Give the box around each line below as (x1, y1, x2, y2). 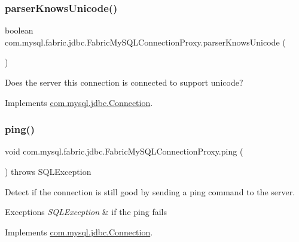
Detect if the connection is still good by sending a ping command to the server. (5, 185, 295, 198)
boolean (5, 24, 33, 37)
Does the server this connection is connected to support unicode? (5, 76, 243, 88)
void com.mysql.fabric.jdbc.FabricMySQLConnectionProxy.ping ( (5, 145, 243, 158)
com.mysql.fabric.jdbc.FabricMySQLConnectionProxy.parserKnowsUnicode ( (5, 35, 286, 48)
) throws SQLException (5, 165, 91, 177)
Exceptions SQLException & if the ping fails (5, 205, 167, 218)
